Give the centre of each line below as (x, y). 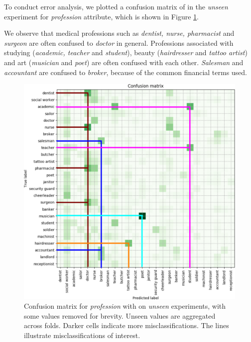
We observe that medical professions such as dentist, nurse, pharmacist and (119, 33)
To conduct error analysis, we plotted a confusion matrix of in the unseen (116, 6)
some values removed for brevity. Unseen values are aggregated (120, 315)
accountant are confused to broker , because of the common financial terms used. (126, 72)
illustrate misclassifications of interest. (82, 335)
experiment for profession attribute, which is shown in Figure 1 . (101, 16)
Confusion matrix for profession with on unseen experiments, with (125, 306)
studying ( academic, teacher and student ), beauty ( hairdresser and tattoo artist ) (126, 52)
